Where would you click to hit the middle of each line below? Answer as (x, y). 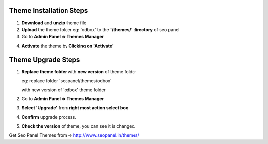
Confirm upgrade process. (49, 117)
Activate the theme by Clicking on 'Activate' (68, 46)
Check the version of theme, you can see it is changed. (79, 126)
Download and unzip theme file (54, 23)
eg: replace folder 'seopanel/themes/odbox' (67, 80)
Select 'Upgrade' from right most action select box (75, 108)
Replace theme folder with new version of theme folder (79, 71)
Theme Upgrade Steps (45, 60)
